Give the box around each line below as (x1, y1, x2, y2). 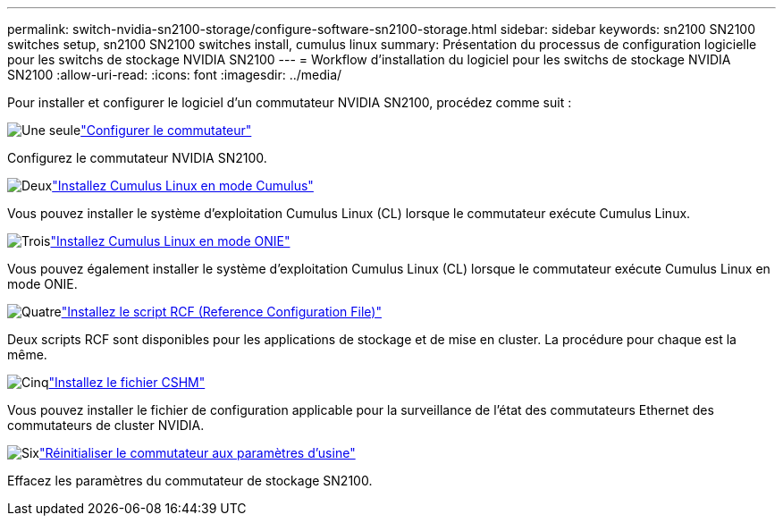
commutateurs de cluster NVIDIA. (7, 418, 205, 433)
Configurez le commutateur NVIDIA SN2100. (7, 150, 267, 165)
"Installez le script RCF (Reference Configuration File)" (61, 304, 382, 319)
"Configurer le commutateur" (80, 122, 252, 138)
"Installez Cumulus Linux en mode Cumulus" (52, 178, 314, 193)
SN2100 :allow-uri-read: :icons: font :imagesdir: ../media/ (7, 67, 342, 82)
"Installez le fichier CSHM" (48, 375, 206, 390)
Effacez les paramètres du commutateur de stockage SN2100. (7, 473, 373, 488)
